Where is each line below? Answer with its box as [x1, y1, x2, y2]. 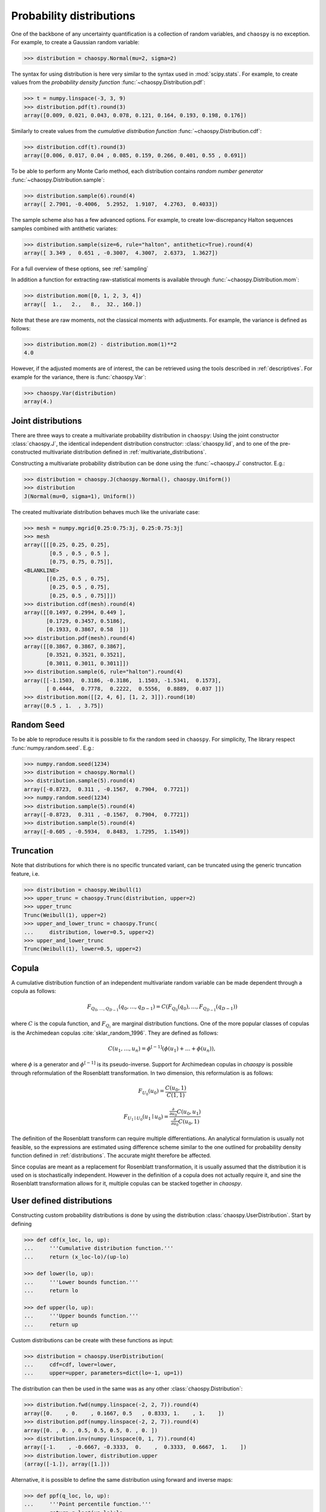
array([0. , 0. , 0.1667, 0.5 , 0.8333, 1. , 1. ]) [24, 1410, 225, 1416]
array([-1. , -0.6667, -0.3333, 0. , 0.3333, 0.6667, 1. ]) [24, 1444, 247, 1451]
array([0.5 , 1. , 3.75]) [24, 702, 104, 709]
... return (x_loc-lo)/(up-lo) [24, 1253, 129, 1260]
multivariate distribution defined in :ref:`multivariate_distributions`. [42, 448, 206, 456]
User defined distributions [11, 1196, 113, 1206]
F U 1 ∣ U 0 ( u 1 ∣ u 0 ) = [123, 1113, 169, 1122]
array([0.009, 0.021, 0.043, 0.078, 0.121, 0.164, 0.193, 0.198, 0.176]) [24, 112, 247, 119]
